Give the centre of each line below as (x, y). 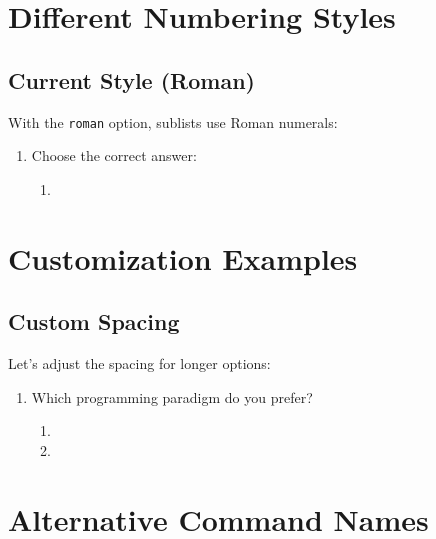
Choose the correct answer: (114, 155)
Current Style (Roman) (131, 79)
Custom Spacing (94, 321)
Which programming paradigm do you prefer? (172, 396)
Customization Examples (183, 257)
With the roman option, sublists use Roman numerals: (173, 121)
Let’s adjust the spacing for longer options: (139, 363)
